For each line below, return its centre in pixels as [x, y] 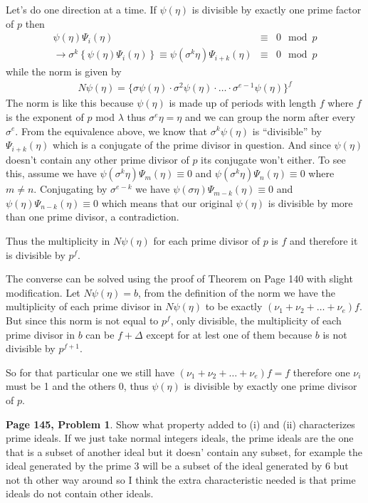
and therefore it [324, 240]
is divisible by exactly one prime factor [277, 9]
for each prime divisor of [206, 240]
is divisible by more [310, 202]
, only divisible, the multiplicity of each [256, 320]
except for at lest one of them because [229, 334]
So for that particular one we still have [90, 372]
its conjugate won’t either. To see [273, 159]
